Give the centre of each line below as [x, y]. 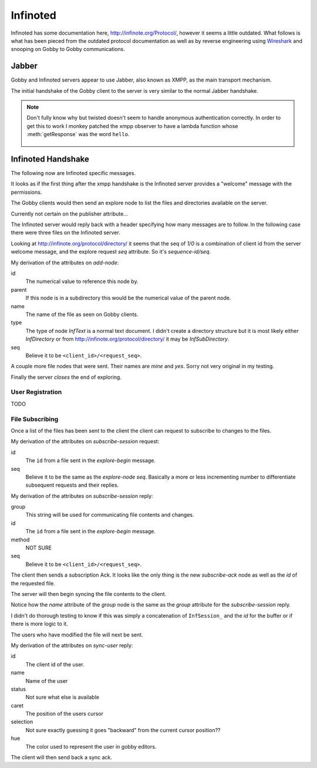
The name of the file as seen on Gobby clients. [82, 314]
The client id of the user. [55, 664]
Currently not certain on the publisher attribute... [70, 214]
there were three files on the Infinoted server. [65, 233]
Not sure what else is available [63, 697]
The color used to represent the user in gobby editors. [91, 746]
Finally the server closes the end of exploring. [66, 377]
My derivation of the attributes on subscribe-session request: [85, 442]
